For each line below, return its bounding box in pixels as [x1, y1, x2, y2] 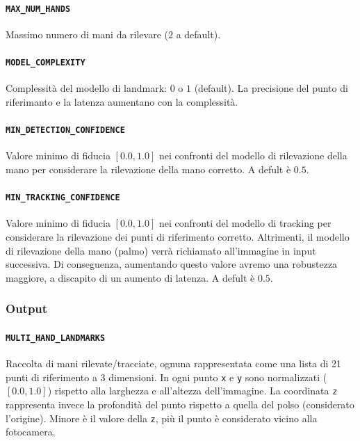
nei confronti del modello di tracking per [158, 216, 332, 230]
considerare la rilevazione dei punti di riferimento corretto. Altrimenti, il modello [6, 230, 350, 243]
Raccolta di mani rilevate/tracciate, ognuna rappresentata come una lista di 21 [6, 356, 342, 371]
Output [6, 300, 48, 317]
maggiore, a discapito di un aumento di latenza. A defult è [6, 270, 255, 284]
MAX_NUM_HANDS [6, 3, 71, 14]
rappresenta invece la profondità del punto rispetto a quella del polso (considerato [6, 396, 354, 411]
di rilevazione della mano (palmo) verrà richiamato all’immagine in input [6, 243, 316, 257]
